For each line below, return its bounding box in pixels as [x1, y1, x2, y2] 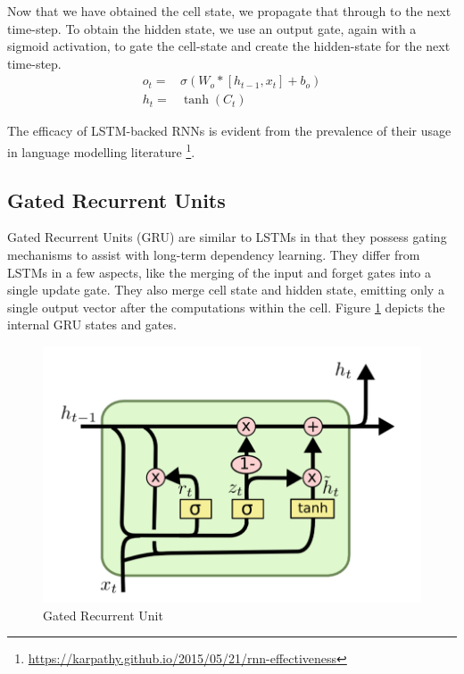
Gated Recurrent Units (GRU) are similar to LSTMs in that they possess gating [7, 228, 447, 246]
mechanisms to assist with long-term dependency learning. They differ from [7, 245, 420, 264]
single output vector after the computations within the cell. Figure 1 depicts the [7, 297, 445, 316]
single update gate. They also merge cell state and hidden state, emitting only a [7, 280, 444, 299]
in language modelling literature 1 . [7, 140, 195, 161]
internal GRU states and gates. [7, 315, 177, 334]
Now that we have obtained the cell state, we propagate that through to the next [7, 2, 452, 20]
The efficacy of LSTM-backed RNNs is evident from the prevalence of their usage [7, 121, 452, 140]
